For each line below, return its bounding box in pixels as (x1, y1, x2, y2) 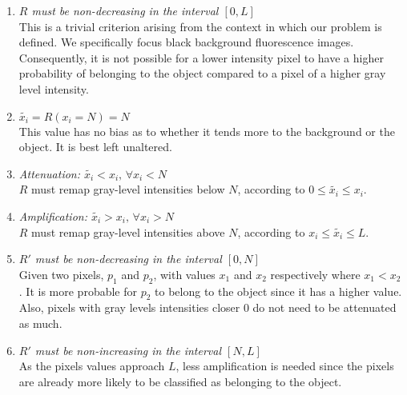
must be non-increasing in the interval (34, 341, 222, 358)
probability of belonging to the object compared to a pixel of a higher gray (18, 65, 386, 82)
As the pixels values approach (18, 357, 165, 374)
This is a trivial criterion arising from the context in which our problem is (18, 18, 382, 34)
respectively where (270, 265, 361, 282)
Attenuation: (18, 165, 81, 182)
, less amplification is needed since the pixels (175, 357, 394, 374)
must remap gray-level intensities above (31, 223, 225, 240)
